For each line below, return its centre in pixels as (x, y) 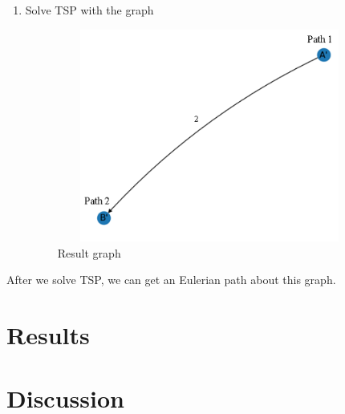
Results (48, 335)
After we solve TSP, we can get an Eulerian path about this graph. (171, 280)
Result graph (89, 252)
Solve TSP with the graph (89, 10)
